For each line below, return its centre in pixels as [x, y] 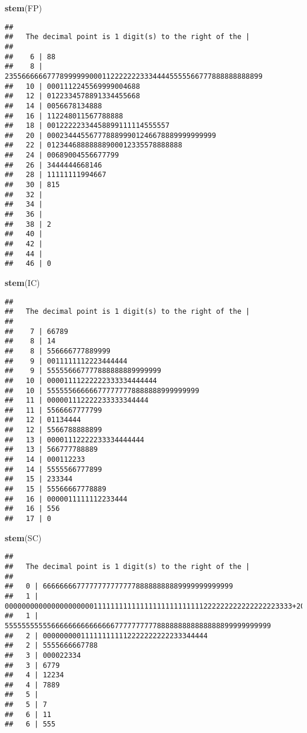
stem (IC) [22, 282]
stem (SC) [23, 537]
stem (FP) [23, 8]
